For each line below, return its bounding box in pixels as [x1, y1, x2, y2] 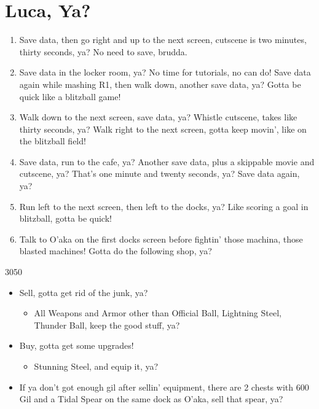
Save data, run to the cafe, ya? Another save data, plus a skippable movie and [19, 155, 315, 168]
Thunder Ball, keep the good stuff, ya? [34, 318, 180, 331]
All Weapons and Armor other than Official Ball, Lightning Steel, [34, 306, 282, 319]
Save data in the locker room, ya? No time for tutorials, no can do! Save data [19, 66, 311, 79]
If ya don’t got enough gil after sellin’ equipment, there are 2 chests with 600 [19, 380, 309, 393]
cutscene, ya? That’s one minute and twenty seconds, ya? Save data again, [19, 167, 300, 180]
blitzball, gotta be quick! [19, 212, 112, 225]
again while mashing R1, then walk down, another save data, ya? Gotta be [19, 77, 301, 90]
